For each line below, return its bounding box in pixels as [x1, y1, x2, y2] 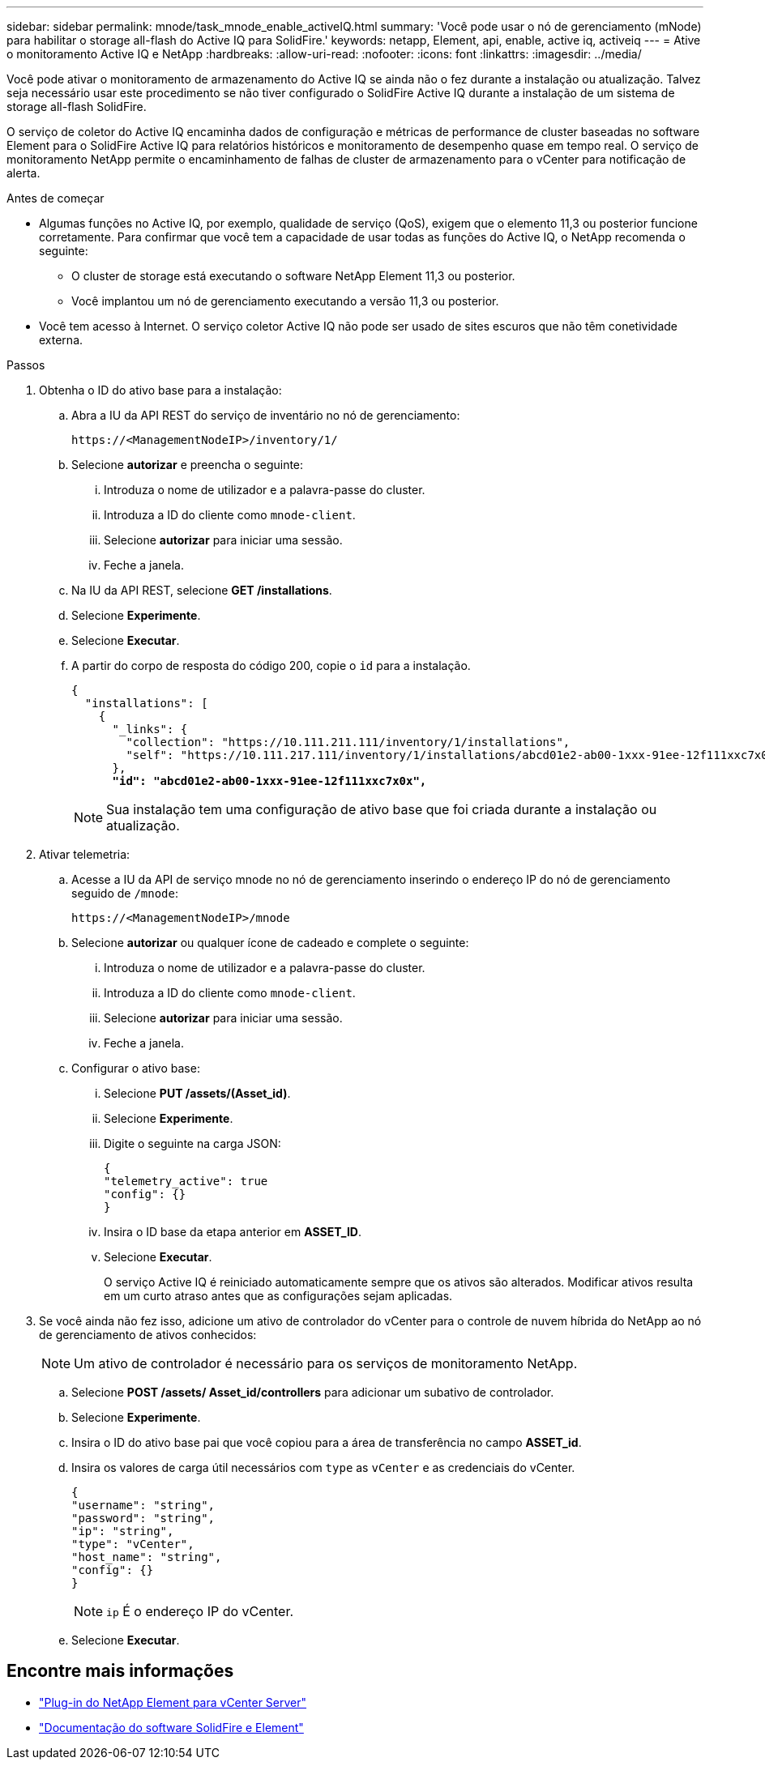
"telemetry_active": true [104, 1175, 268, 1188]
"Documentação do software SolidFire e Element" [39, 1720, 304, 1734]
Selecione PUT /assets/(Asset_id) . [104, 1086, 291, 1100]
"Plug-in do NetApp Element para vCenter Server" [39, 1695, 307, 1709]
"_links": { [112, 723, 188, 736]
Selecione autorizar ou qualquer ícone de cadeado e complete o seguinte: [71, 936, 469, 949]
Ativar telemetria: [39, 847, 130, 861]
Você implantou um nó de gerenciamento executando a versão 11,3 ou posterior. [71, 294, 499, 308]
